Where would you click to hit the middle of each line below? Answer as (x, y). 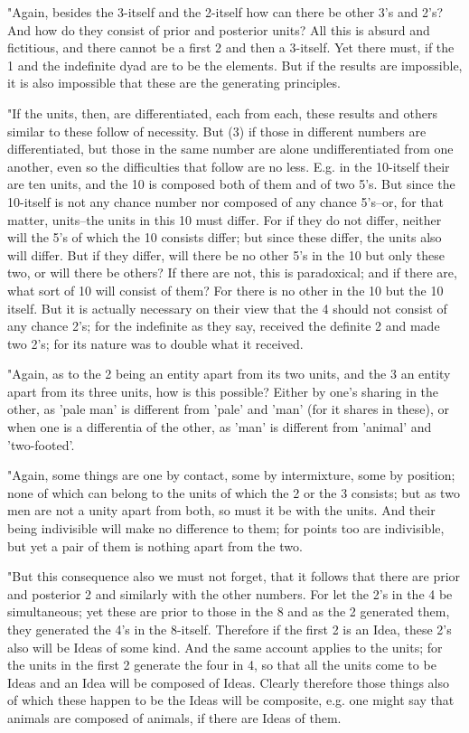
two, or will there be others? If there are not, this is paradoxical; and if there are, (232, 273)
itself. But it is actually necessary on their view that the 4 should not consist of (227, 308)
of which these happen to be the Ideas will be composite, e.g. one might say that (231, 700)
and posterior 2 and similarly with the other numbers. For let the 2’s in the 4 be (230, 593)
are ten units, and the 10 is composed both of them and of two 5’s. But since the (231, 184)
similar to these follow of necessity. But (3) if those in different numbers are (217, 131)
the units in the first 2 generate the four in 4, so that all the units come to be (222, 665)
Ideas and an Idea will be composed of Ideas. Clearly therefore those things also (228, 682)
